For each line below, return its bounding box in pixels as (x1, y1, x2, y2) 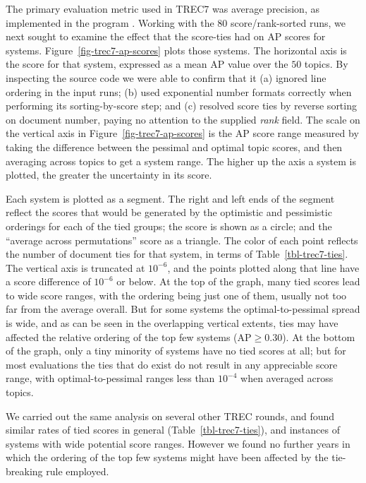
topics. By (304, 56, 348, 71)
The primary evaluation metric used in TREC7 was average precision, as (6, 1, 319, 16)
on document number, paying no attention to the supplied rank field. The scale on (6, 112, 360, 126)
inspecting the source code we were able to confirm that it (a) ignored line (6, 70, 327, 85)
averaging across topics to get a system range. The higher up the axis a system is (6, 153, 356, 168)
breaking (6, 464, 43, 478)
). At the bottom (282, 329, 355, 344)
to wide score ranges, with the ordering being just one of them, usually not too (6, 287, 347, 302)
